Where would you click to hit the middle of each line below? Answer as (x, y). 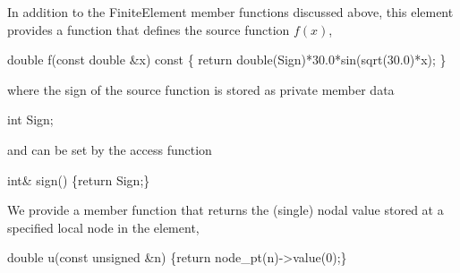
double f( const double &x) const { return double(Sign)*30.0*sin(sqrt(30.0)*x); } (227, 60)
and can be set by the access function (110, 149)
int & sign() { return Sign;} (79, 179)
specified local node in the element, (103, 227)
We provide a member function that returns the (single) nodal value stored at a (226, 210)
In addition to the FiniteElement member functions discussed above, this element (230, 12)
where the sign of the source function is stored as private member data (201, 89)
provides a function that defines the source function (149, 29)
